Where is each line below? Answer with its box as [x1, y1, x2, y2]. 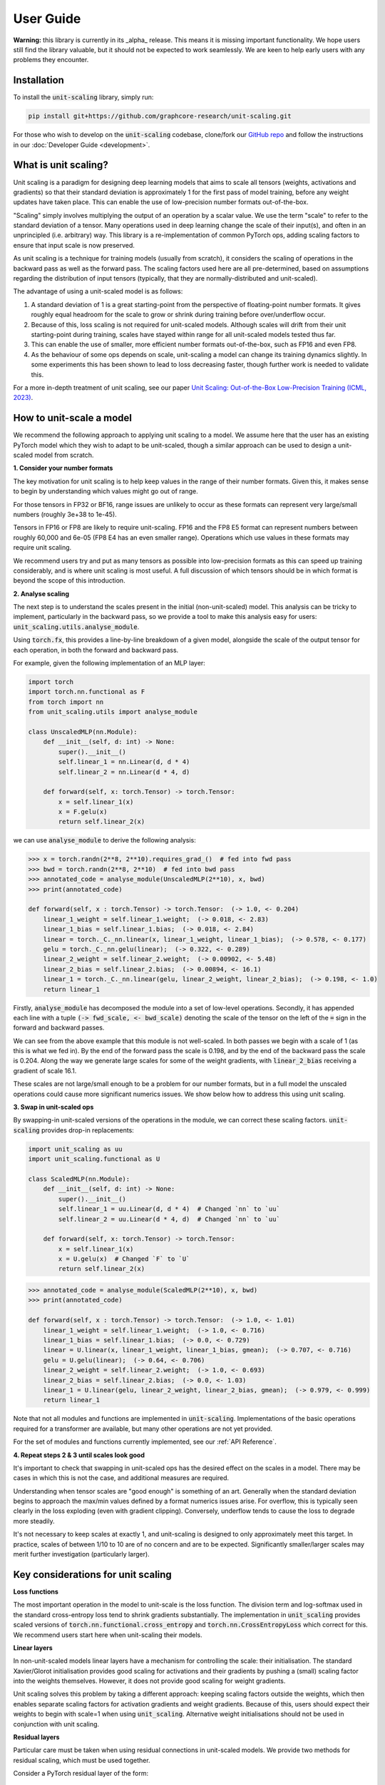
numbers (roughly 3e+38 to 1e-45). [13, 510, 117, 518]
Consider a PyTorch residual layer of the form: [13, 1769, 149, 1778]
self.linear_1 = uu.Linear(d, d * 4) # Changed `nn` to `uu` [58, 1205, 281, 1213]
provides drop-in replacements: [41, 1125, 135, 1135]
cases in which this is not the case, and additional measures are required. [13, 1474, 230, 1482]
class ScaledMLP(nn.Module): [28, 1175, 130, 1183]
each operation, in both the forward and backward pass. [13, 645, 179, 654]
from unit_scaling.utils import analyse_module [28, 708, 197, 716]
